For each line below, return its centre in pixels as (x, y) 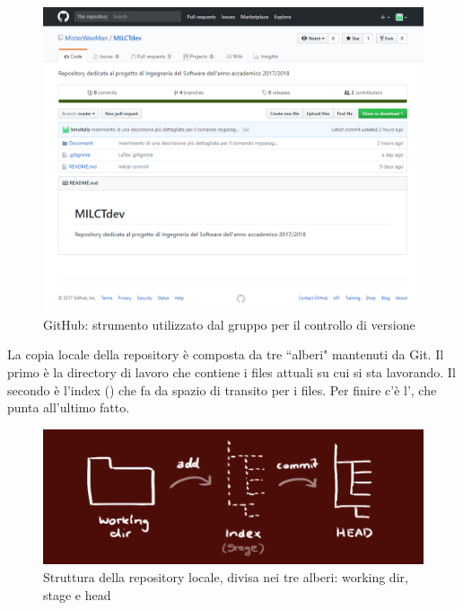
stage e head (77, 594)
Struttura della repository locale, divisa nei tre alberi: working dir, (226, 577)
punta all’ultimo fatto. (69, 407)
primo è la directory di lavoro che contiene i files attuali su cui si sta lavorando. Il (231, 371)
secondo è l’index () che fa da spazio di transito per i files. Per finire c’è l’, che (222, 389)
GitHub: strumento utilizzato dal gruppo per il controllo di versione (229, 324)
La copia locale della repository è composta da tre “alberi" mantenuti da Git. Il (226, 354)
